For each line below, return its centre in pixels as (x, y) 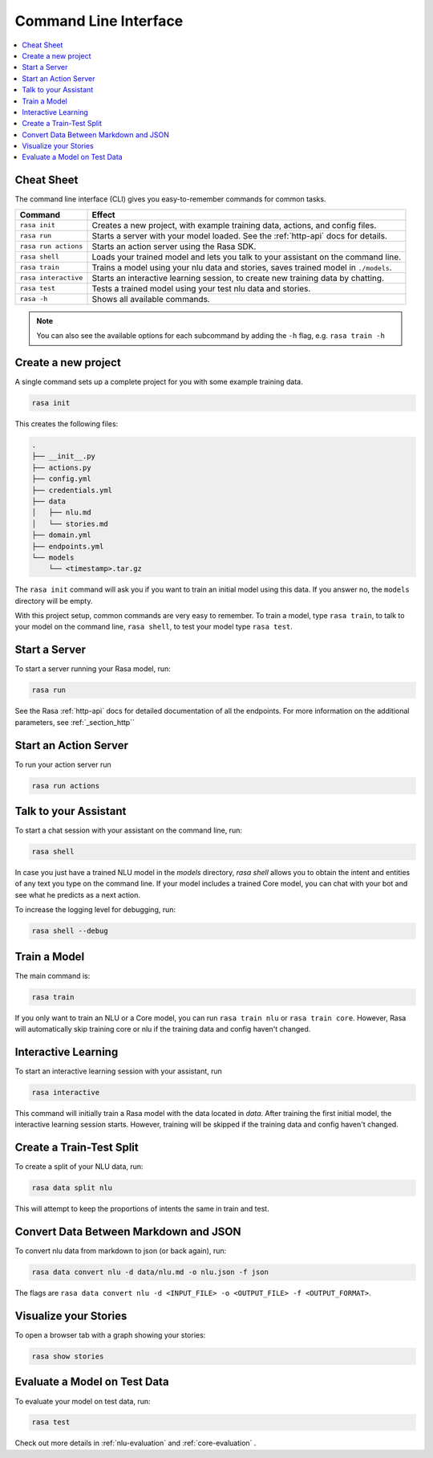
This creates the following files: (67, 424)
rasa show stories (68, 1356)
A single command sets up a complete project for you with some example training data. (159, 382)
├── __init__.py (64, 456)
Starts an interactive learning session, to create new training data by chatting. (238, 278)
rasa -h (34, 299)
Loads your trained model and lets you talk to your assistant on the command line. (246, 257)
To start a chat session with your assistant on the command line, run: (128, 830)
